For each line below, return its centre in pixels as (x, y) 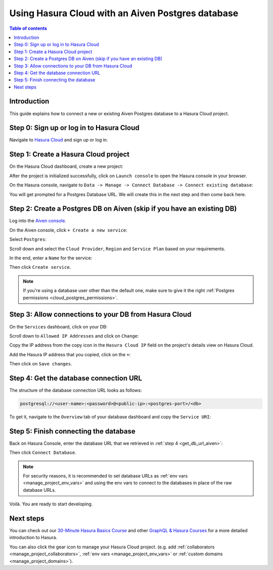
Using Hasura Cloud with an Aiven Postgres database (124, 13)
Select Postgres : (28, 240)
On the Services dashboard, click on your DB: (58, 326)
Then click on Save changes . (41, 364)
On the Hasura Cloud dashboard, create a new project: (66, 166)
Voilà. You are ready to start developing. (51, 504)
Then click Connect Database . (43, 453)
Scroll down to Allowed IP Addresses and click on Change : (74, 336)
